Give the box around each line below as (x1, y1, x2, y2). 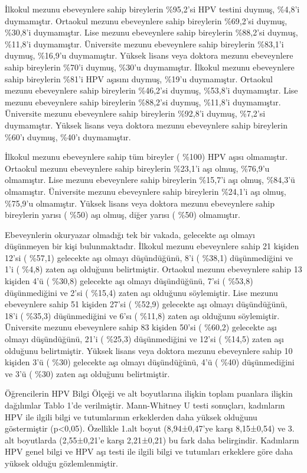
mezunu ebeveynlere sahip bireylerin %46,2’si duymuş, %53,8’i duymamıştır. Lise (5, 84, 298, 96)
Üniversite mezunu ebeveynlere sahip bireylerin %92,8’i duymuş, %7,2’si (5, 107, 266, 120)
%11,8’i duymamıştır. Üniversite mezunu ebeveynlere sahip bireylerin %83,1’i (5, 37, 284, 50)
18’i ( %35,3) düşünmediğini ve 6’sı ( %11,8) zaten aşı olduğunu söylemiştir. (5, 309, 280, 321)
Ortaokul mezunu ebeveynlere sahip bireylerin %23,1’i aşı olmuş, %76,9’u (5, 162, 270, 174)
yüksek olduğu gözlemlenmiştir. (5, 456, 118, 469)
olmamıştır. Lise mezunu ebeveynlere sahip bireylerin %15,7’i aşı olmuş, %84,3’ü (5, 173, 295, 186)
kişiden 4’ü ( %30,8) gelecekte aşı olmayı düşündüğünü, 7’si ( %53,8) (5, 275, 253, 287)
